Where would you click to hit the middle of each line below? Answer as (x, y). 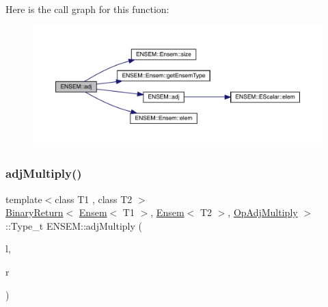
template (24, 199)
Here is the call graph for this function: (87, 9)
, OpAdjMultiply (263, 212)
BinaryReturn (35, 212)
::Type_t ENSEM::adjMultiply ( (74, 225)
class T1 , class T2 (94, 199)
